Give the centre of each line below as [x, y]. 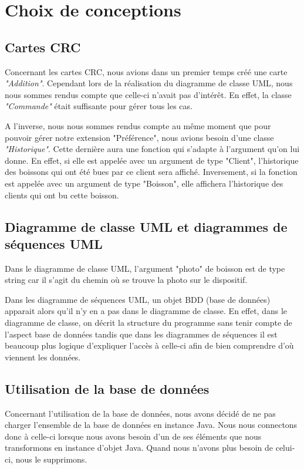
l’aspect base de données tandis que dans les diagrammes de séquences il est [141, 334]
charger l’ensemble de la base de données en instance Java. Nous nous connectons [151, 425]
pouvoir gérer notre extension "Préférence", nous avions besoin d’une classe [139, 137]
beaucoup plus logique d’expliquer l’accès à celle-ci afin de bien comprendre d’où [149, 345]
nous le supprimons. [51, 459]
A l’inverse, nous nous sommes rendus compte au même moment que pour [138, 125]
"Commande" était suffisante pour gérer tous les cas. [99, 106]
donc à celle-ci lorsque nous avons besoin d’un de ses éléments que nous [133, 436]
